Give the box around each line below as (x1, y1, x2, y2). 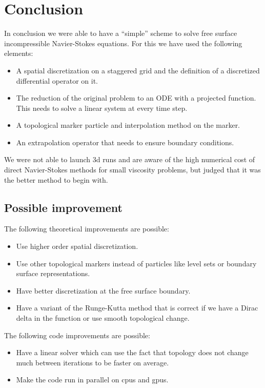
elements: (4, 48, 33, 59)
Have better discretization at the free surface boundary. (16, 285, 191, 296)
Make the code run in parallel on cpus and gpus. (16, 374, 169, 385)
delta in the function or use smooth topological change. (16, 313, 190, 323)
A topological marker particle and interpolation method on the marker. (16, 120, 240, 130)
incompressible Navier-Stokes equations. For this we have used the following (4, 37, 242, 48)
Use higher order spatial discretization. (16, 241, 138, 251)
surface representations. (16, 268, 90, 279)
